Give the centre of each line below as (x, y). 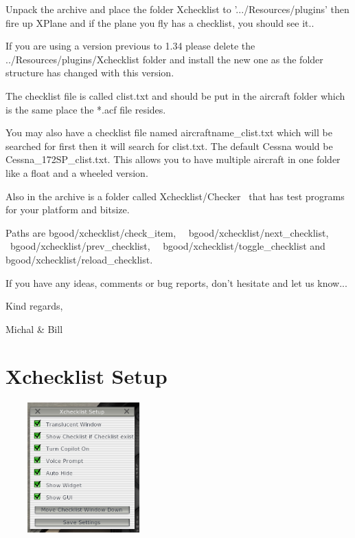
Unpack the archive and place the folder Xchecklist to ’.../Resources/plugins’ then (177, 9)
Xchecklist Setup (87, 376)
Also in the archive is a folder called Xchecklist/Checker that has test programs (175, 196)
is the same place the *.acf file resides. (86, 109)
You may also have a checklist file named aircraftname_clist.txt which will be (169, 132)
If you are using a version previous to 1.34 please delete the (130, 46)
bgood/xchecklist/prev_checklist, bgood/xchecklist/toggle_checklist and (168, 246)
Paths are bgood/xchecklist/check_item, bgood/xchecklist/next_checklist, (167, 232)
